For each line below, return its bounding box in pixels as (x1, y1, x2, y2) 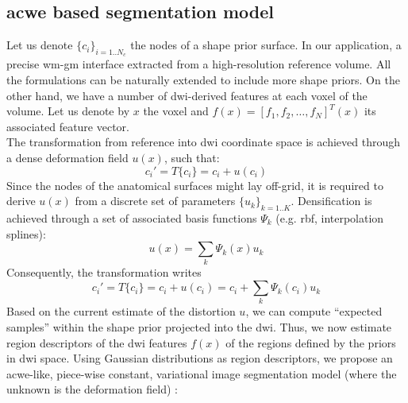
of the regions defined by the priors (225, 334, 396, 351)
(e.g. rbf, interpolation (275, 209, 384, 226)
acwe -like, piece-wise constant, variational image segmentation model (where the (6, 365, 397, 382)
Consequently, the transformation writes (6, 264, 202, 281)
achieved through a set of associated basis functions (6, 209, 257, 226)
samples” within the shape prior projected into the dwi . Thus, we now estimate (6, 318, 392, 335)
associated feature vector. (6, 118, 129, 134)
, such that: (164, 149, 220, 165)
